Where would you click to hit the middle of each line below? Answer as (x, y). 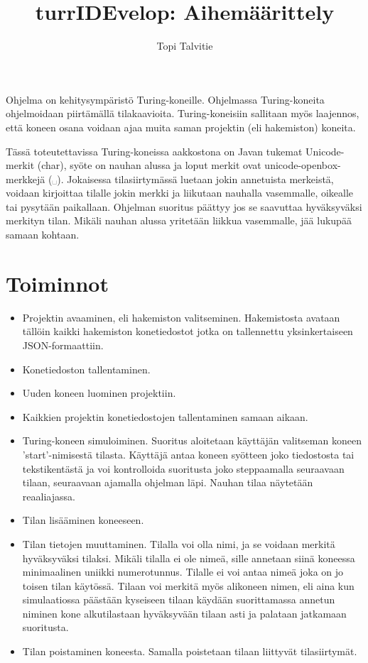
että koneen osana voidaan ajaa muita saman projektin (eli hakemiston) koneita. (181, 127)
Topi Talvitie (185, 46)
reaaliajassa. (49, 496)
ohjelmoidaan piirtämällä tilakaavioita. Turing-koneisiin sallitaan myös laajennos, (183, 113)
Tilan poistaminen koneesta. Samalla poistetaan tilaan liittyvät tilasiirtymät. (190, 651)
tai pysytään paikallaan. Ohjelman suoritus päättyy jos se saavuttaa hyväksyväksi (184, 206)
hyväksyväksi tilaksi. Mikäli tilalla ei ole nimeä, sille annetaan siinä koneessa (189, 558)
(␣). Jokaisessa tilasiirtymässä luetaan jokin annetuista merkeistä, (191, 179)
